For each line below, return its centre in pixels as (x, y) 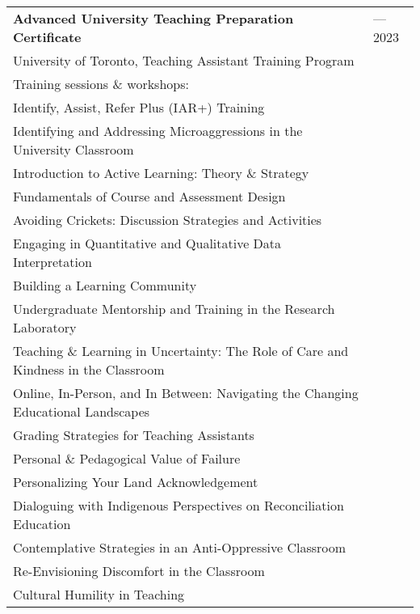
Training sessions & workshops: (101, 84)
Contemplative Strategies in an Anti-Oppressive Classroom (180, 547)
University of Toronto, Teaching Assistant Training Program (184, 60)
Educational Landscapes (82, 411)
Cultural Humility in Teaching (99, 594)
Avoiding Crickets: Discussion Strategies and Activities (168, 220)
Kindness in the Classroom (89, 369)
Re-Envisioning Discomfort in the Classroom (139, 571)
